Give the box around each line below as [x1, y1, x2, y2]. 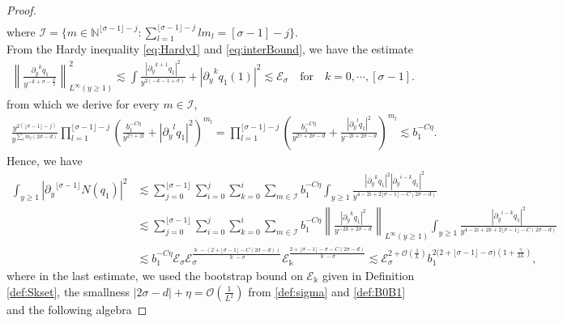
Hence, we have [6, 151, 83, 168]
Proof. [6, 2, 36, 18]
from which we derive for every [6, 95, 160, 112]
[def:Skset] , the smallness [6, 283, 130, 300]
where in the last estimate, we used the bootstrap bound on [6, 266, 303, 283]
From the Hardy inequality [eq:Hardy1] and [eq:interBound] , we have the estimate [6, 40, 413, 57]
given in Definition [322, 266, 415, 283]
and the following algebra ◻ [6, 300, 147, 317]
